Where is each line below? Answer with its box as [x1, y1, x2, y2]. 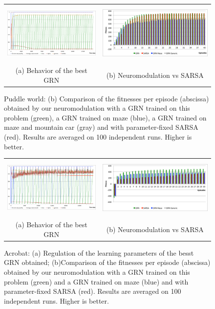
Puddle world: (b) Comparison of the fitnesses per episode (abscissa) [4, 93, 209, 103]
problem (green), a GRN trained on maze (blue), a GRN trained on [4, 112, 207, 122]
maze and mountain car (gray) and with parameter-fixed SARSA [4, 122, 198, 132]
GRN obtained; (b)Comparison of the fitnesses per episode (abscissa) [4, 257, 211, 267]
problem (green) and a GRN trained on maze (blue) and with [4, 276, 189, 286]
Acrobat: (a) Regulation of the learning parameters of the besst [4, 247, 194, 258]
